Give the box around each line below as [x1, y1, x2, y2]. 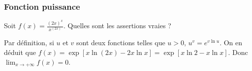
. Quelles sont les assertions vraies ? [63, 20, 171, 31]
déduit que [4, 47, 36, 57]
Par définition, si [4, 37, 54, 48]
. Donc [228, 47, 248, 57]
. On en [220, 37, 243, 48]
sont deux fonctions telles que [76, 37, 165, 48]
